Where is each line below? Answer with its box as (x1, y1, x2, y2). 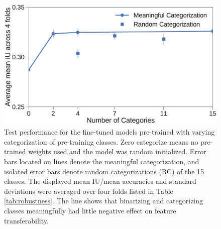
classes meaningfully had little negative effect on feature (4, 205, 176, 215)
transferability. (4, 215, 49, 225)
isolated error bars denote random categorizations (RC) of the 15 (4, 166, 204, 176)
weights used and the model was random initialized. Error (28, 146, 206, 157)
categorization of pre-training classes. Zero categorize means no (4, 136, 198, 147)
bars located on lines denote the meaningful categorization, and (4, 156, 199, 166)
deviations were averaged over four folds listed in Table (4, 185, 173, 196)
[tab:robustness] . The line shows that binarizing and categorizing (4, 195, 203, 206)
